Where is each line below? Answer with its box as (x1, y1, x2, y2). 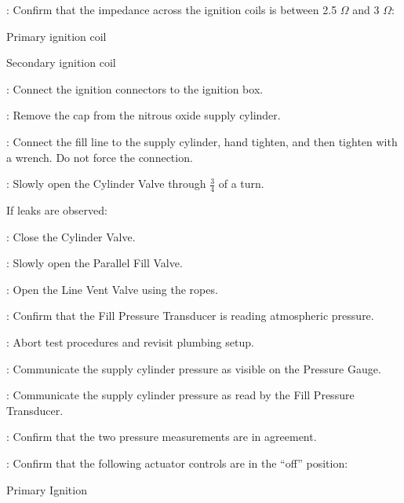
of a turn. (218, 175, 264, 192)
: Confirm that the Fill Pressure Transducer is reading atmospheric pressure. (6, 307, 374, 324)
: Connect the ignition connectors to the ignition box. (6, 80, 264, 97)
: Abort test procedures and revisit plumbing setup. (6, 333, 254, 350)
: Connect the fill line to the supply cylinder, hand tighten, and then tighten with (6, 133, 398, 149)
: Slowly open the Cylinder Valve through (6, 175, 206, 192)
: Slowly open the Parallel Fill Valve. (6, 255, 183, 271)
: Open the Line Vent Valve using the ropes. (6, 281, 218, 297)
